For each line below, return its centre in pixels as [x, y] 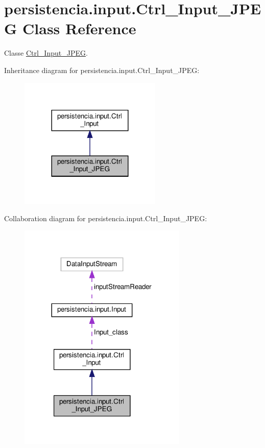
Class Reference [79, 28]
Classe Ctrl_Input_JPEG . [46, 53]
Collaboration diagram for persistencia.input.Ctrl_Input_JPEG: [106, 218]
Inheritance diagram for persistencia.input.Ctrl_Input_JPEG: [102, 70]
